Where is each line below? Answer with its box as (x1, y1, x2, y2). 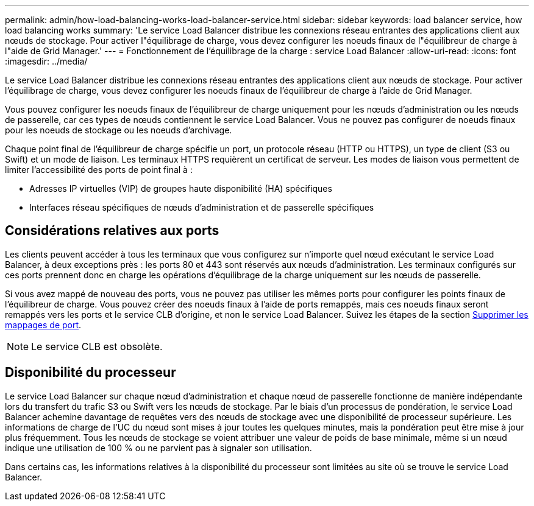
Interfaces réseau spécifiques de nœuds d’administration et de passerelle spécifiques (29, 202, 374, 213)
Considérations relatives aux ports (5, 223, 219, 239)
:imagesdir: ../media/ (5, 56, 88, 66)
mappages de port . (5, 319, 82, 330)
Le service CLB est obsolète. (31, 340, 163, 353)
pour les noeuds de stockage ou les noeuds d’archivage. (5, 125, 232, 135)
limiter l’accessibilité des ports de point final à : (5, 164, 193, 175)
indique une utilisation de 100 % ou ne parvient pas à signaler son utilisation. (5, 442, 312, 453)
